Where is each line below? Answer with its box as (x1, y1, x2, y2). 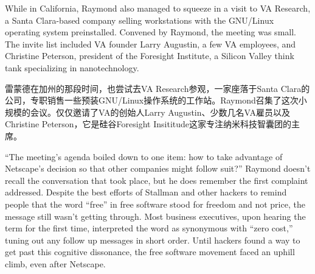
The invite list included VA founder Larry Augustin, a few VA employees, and (5, 37, 296, 50)
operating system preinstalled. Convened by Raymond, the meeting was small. (5, 26, 296, 38)
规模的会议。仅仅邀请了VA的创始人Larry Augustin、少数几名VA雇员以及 (5, 105, 290, 118)
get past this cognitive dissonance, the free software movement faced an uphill (5, 245, 295, 258)
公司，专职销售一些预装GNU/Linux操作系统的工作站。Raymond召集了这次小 (5, 94, 307, 107)
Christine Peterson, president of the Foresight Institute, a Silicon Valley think (5, 49, 294, 62)
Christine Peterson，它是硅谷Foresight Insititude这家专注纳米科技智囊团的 (5, 118, 291, 130)
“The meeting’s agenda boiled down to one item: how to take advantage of (5, 150, 283, 163)
